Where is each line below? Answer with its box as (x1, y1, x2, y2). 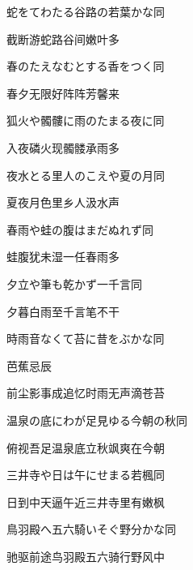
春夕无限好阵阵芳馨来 (6, 84, 120, 101)
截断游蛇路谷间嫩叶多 (6, 30, 120, 47)
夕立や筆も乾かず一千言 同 (6, 275, 142, 292)
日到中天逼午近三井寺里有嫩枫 (6, 493, 165, 510)
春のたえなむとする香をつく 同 (6, 58, 165, 75)
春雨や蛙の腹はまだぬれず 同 (6, 221, 153, 238)
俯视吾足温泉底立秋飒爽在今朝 (6, 439, 165, 456)
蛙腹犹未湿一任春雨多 (6, 248, 120, 265)
